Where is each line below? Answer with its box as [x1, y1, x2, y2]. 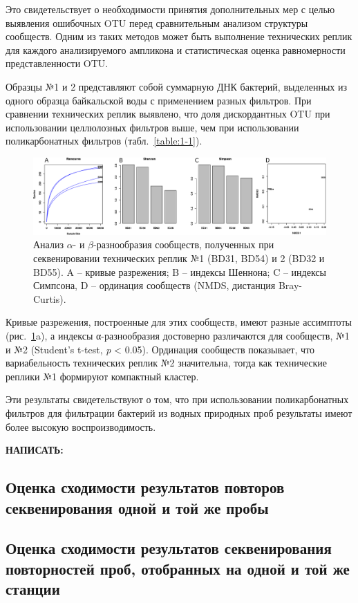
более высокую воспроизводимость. [6, 419, 156, 434]
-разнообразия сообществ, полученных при [93, 237, 274, 252]
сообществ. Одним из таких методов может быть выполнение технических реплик [6, 29, 352, 44]
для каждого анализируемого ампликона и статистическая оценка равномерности [6, 42, 346, 57]
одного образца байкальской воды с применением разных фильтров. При [6, 93, 312, 107]
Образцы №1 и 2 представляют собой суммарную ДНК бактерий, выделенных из [6, 79, 348, 93]
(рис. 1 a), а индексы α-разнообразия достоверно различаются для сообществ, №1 [6, 328, 350, 342]
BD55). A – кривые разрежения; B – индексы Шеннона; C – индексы [33, 264, 326, 279]
